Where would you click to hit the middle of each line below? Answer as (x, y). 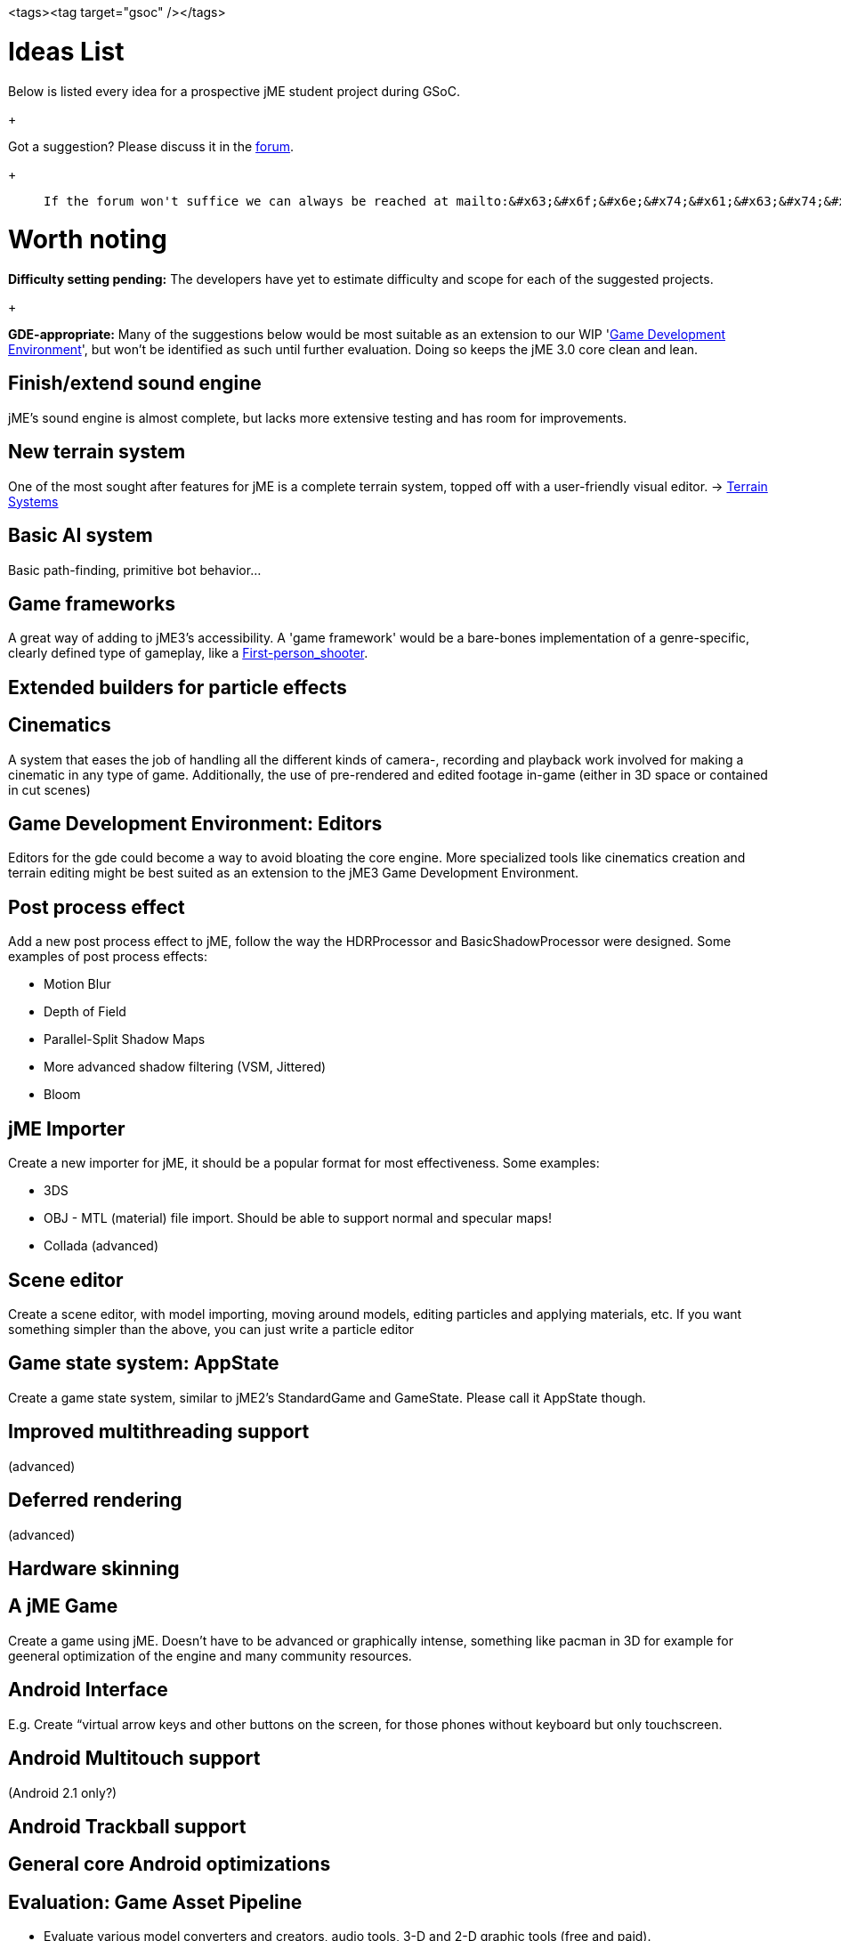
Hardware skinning (94, 1568)
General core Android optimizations (170, 1864)
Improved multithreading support (159, 1432)
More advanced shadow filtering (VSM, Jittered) (185, 1067)
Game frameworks (92, 603)
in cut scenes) (49, 789)
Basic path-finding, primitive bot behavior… (135, 570)
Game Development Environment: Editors (195, 824)
